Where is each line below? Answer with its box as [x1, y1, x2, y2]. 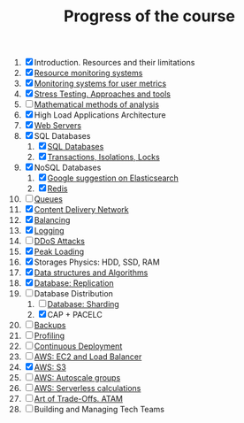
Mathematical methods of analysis [34, 99, 160, 110]
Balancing [34, 215, 71, 226]
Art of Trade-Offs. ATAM [34, 394, 123, 404]
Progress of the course [64, 6, 235, 27]
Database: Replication [34, 278, 114, 288]
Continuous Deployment [34, 341, 123, 351]
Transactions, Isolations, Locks [47, 152, 160, 163]
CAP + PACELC [47, 310, 103, 320]
